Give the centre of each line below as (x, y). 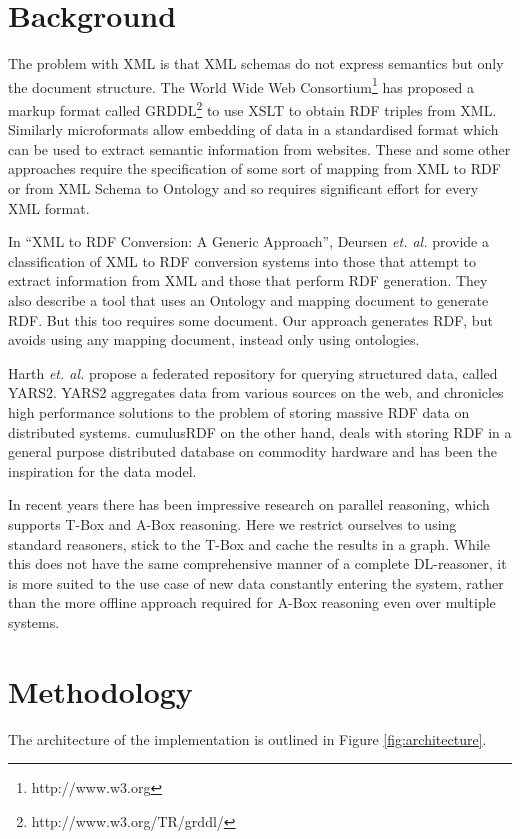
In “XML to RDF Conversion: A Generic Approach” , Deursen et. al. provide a (248, 241)
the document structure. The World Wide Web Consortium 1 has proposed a (241, 85)
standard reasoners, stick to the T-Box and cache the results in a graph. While (249, 543)
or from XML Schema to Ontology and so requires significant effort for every (243, 188)
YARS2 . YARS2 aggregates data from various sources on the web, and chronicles (256, 392)
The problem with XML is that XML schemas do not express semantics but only (256, 63)
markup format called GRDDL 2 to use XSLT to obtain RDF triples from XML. (252, 108)
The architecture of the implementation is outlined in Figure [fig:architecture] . (247, 738)
